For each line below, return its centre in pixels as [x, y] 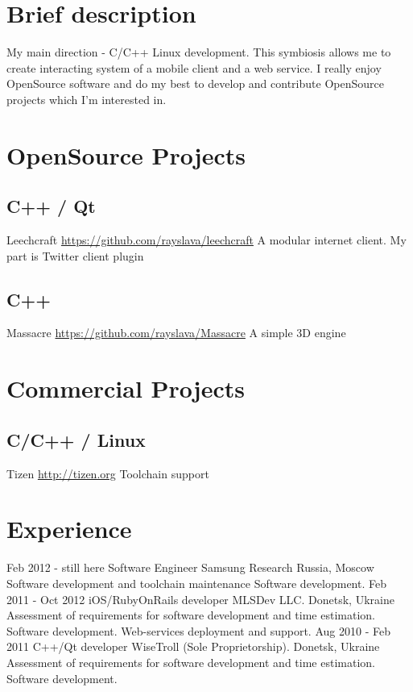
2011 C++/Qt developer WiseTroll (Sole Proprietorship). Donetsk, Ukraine [193, 646]
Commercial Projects [126, 388]
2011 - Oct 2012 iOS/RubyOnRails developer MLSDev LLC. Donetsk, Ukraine [200, 599]
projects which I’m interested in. [87, 99]
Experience [69, 529]
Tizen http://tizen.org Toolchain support [108, 473]
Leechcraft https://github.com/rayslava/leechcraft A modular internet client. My [206, 240]
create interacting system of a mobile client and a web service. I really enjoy [194, 67]
